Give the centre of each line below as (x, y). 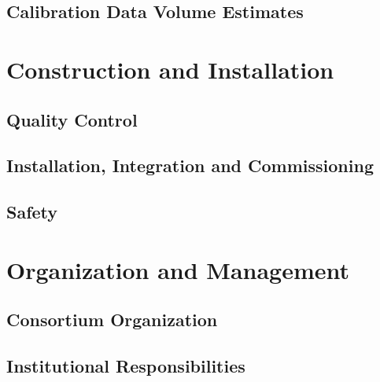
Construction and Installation (170, 69)
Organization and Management (178, 269)
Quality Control (72, 119)
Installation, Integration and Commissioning (190, 165)
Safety (32, 212)
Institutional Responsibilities (126, 366)
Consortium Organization (112, 320)
